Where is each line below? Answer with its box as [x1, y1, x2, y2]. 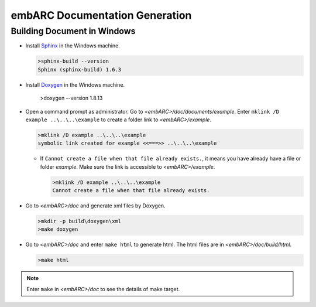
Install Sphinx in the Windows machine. [25, 42, 120, 49]
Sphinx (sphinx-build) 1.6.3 [37, 66, 122, 73]
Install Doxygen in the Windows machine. [25, 81, 125, 88]
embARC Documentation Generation [11, 9, 192, 22]
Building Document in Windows [11, 26, 136, 36]
